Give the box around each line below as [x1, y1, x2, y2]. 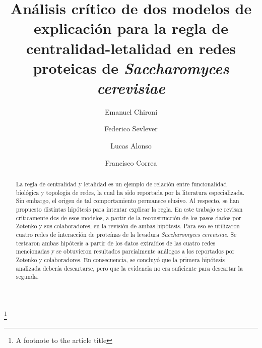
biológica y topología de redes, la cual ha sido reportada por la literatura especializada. [16, 188, 245, 196]
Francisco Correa [105, 157, 157, 168]
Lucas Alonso [110, 140, 152, 151]
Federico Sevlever [104, 123, 158, 134]
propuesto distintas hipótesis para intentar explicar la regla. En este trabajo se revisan [16, 205, 243, 214]
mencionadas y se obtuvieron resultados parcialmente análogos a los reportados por [16, 247, 235, 256]
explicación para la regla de [33, 18, 228, 38]
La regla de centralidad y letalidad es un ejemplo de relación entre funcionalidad [16, 180, 227, 188]
